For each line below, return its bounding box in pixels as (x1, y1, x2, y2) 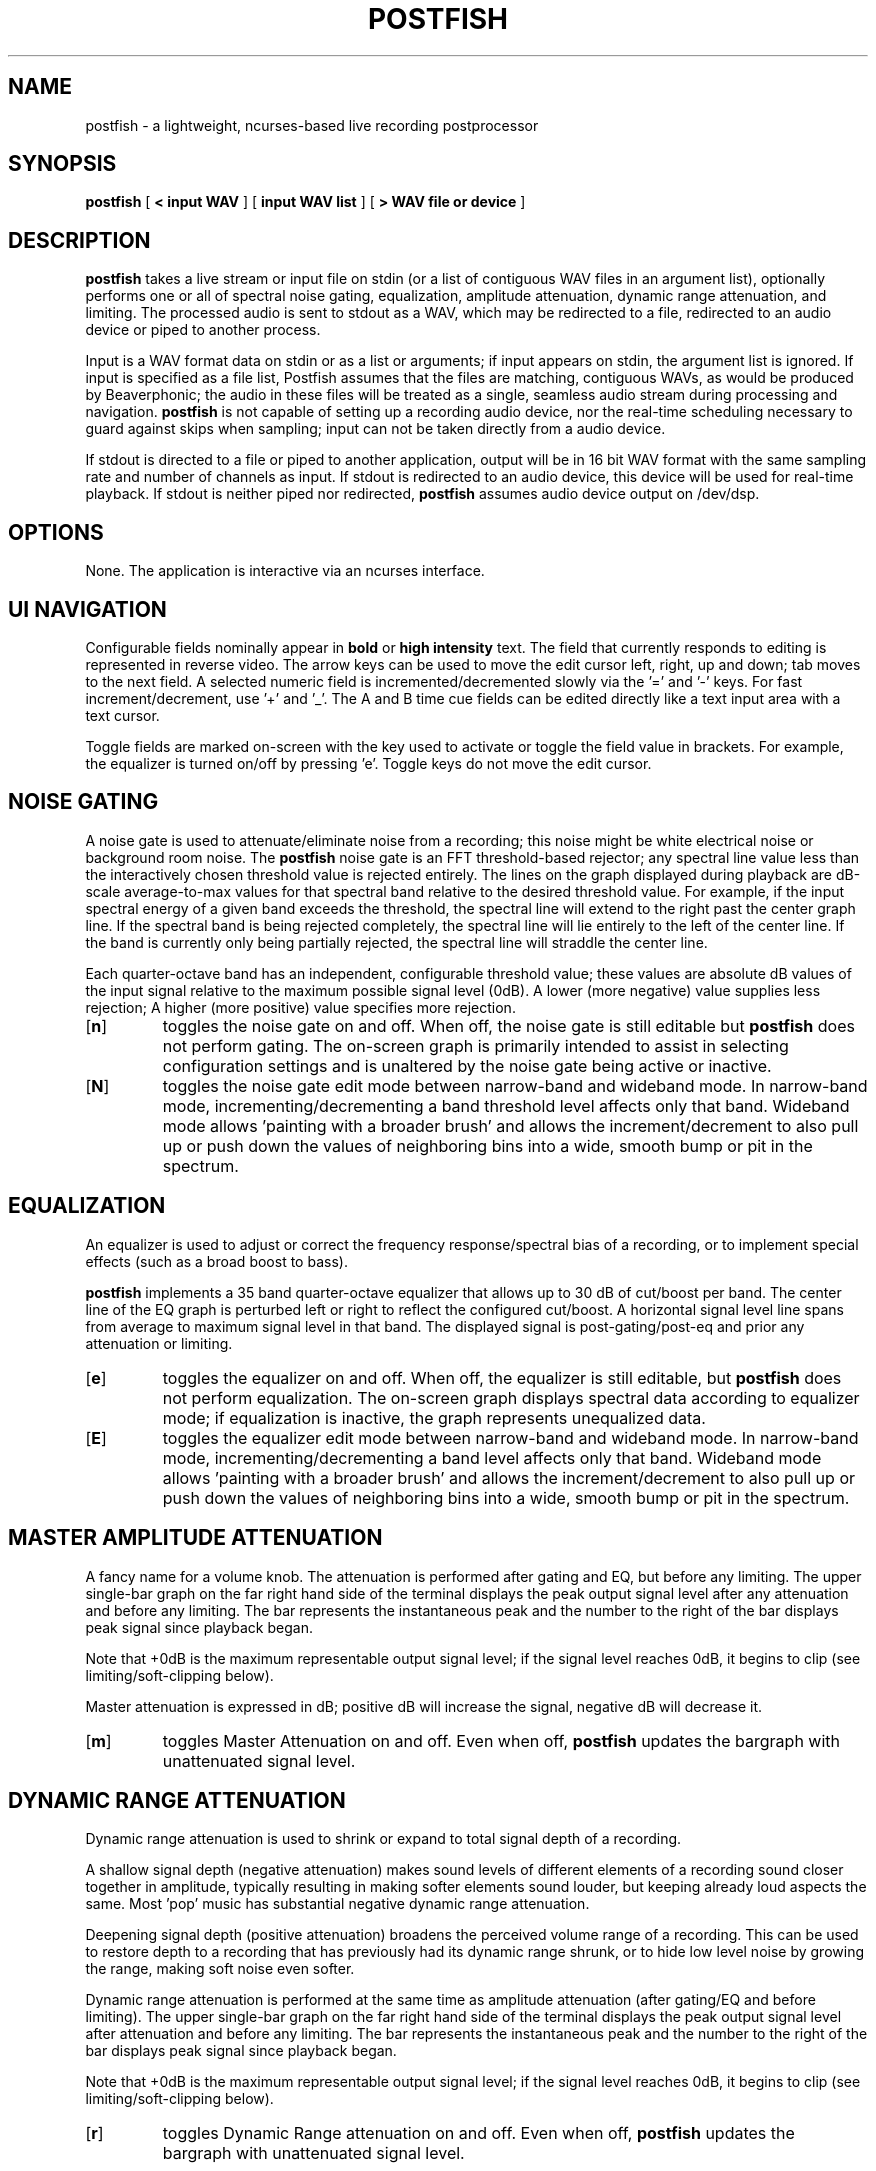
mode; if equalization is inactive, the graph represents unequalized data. (162, 1407, 706, 1428)
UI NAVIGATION (8, 596, 167, 622)
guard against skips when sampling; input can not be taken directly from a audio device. (85, 420, 666, 438)
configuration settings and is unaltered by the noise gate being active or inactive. (162, 1055, 772, 1076)
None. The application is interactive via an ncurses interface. (85, 562, 485, 580)
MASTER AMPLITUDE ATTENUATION (8, 1525, 383, 1551)
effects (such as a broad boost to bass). (85, 1252, 348, 1270)
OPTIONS (8, 519, 104, 545)
